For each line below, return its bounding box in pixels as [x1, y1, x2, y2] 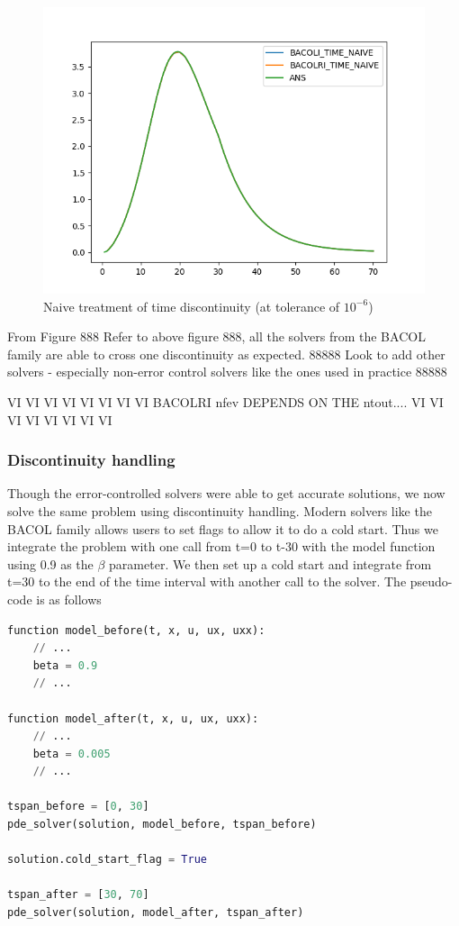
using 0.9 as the [7, 554, 94, 573]
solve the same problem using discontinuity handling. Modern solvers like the [7, 501, 432, 520]
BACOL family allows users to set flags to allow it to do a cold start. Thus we [7, 519, 438, 538]
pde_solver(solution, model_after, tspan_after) [7, 906, 304, 920]
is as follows [36, 589, 102, 608]
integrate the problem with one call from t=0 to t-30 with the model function [7, 537, 436, 556]
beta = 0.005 [32, 747, 111, 760]
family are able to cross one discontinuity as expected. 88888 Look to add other [7, 344, 445, 363]
